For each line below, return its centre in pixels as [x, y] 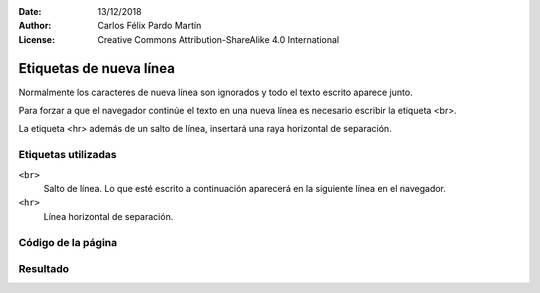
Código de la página [68, 242]
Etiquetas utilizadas [67, 155]
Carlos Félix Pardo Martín [149, 26]
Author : [35, 26]
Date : [30, 11]
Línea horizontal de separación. [108, 216]
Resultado [44, 269]
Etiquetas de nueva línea [96, 68]
